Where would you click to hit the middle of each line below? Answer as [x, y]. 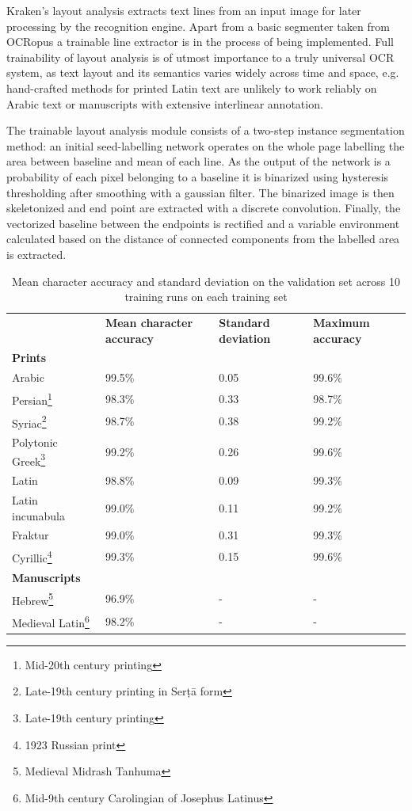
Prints [29, 358]
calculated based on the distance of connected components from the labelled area [203, 239]
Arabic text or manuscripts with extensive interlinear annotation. [165, 103]
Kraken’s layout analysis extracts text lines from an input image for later [184, 10]
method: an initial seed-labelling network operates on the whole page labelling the [206, 145]
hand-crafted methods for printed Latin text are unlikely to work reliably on [192, 88]
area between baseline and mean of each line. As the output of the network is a [198, 161]
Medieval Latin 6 [51, 621]
